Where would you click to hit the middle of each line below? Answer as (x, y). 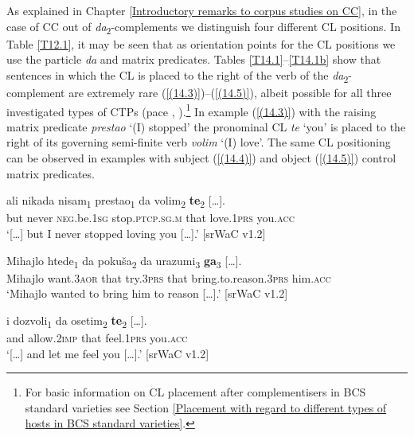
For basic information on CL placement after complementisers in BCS (195, 392)
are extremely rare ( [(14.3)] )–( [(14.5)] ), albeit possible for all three (230, 93)
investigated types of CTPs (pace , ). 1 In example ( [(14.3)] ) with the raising (191, 110)
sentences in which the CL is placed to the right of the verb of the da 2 (178, 76)
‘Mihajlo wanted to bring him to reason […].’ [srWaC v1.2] (147, 293)
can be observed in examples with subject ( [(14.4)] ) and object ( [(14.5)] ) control (201, 158)
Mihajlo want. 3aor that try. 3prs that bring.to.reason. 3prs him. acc (169, 277)
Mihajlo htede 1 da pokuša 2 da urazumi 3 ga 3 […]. (124, 261)
